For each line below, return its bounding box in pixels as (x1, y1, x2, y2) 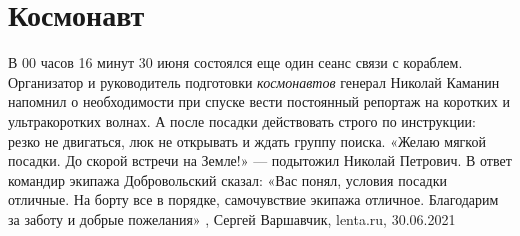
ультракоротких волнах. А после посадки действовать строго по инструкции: (8, 110, 476, 131)
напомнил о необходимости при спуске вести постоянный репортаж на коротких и (8, 91, 510, 112)
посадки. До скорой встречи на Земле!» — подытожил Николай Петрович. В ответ (8, 150, 512, 171)
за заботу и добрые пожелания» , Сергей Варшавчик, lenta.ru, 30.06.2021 (8, 208, 456, 229)
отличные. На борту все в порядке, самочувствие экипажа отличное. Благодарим (8, 189, 499, 210)
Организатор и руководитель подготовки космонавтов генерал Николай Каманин (8, 71, 500, 92)
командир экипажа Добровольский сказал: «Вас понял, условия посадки (8, 169, 448, 190)
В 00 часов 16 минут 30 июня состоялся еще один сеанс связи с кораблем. (8, 52, 463, 73)
